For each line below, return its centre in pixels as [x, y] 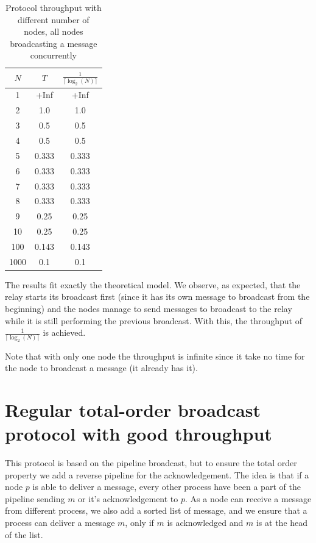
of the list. [24, 534]
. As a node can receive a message [248, 498]
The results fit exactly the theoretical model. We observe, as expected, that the [153, 284]
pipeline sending [35, 498]
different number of [54, 19]
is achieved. [64, 332]
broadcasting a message [54, 43]
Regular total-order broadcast [133, 409]
